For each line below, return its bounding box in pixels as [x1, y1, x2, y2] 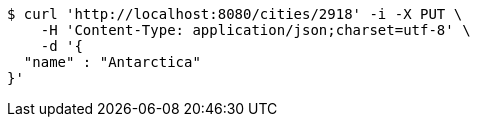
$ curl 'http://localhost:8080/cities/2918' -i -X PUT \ [7, 6, 463, 22]
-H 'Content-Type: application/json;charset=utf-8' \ [40, 22, 471, 38]
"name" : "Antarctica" [23, 54, 201, 70]
